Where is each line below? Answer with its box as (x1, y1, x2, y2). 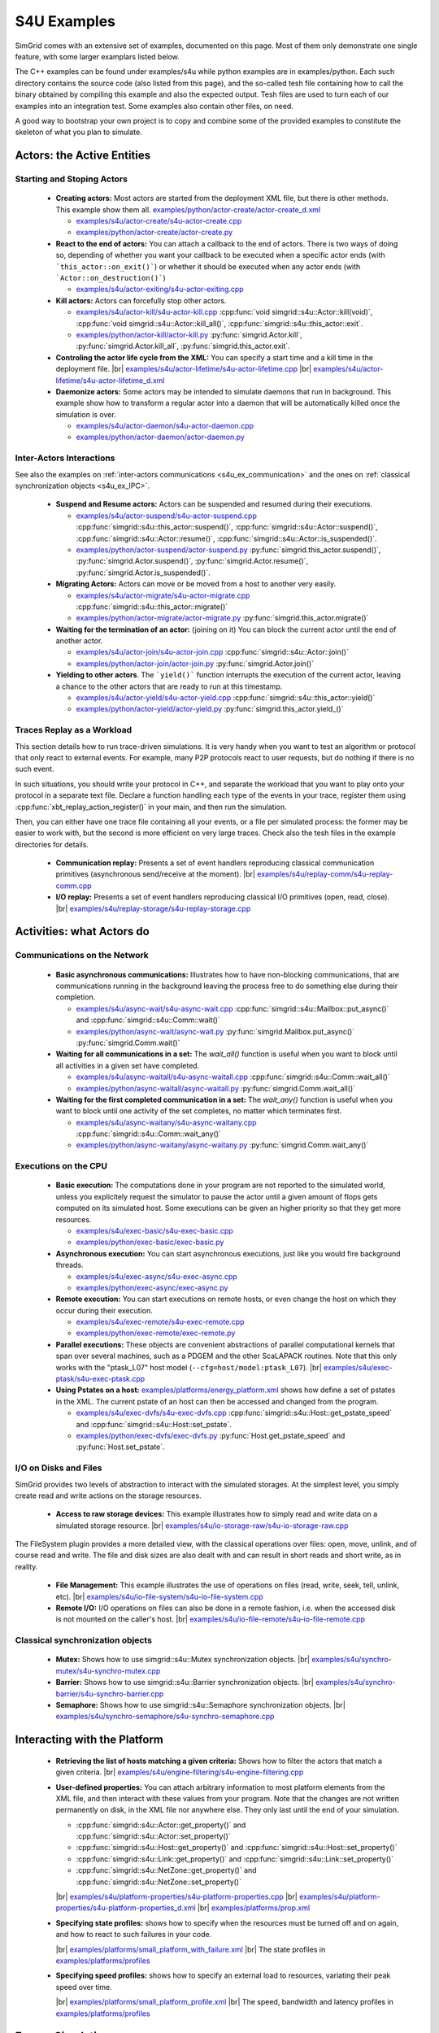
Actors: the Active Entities (15, 149, 151, 163)
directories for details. (15, 839, 89, 849)
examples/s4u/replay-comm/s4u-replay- (257, 869, 393, 879)
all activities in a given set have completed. (55, 1060, 200, 1070)
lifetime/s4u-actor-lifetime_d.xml (55, 375, 166, 385)
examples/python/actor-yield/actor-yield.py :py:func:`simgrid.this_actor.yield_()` (76, 704, 344, 714)
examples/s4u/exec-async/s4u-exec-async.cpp (76, 1271, 237, 1281)
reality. (15, 1561, 38, 1571)
